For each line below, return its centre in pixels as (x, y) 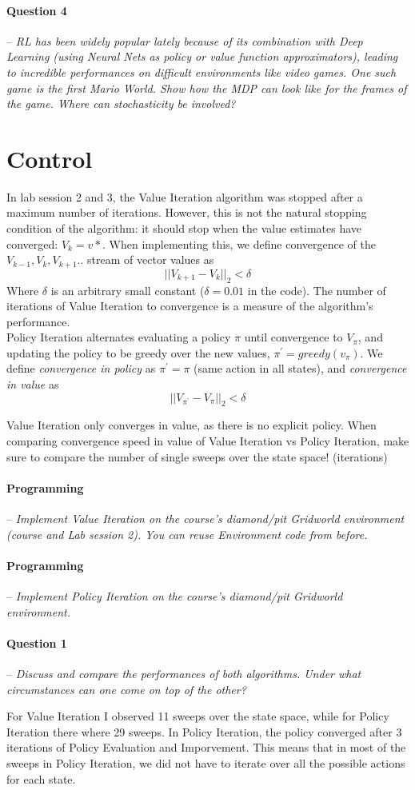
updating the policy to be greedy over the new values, (138, 352)
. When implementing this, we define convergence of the (239, 243)
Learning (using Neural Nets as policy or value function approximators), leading (202, 56)
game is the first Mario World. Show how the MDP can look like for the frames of (207, 88)
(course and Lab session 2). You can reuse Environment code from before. (187, 534)
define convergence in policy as (81, 368)
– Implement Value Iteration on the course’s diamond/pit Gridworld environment (206, 519)
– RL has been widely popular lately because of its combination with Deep (185, 40)
